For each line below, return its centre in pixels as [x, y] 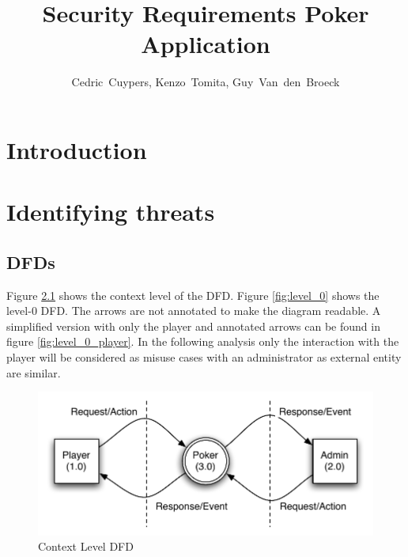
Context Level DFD [86, 546]
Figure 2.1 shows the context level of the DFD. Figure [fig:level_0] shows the [193, 295]
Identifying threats [111, 212]
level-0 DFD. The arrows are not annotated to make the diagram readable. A [194, 311]
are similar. [34, 372]
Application [206, 44]
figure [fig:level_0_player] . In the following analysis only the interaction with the [203, 341]
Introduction [77, 149]
